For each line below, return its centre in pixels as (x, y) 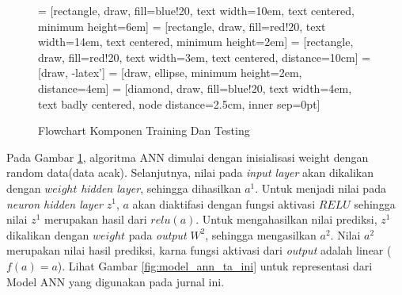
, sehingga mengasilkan (261, 234)
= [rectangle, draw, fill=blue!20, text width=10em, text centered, (196, 10)
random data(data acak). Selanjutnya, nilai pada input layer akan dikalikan (190, 172)
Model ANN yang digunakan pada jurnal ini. (116, 281)
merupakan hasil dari (95, 219)
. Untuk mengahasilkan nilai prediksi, (286, 219)
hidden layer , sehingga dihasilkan (161, 188)
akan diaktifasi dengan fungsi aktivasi (224, 203)
